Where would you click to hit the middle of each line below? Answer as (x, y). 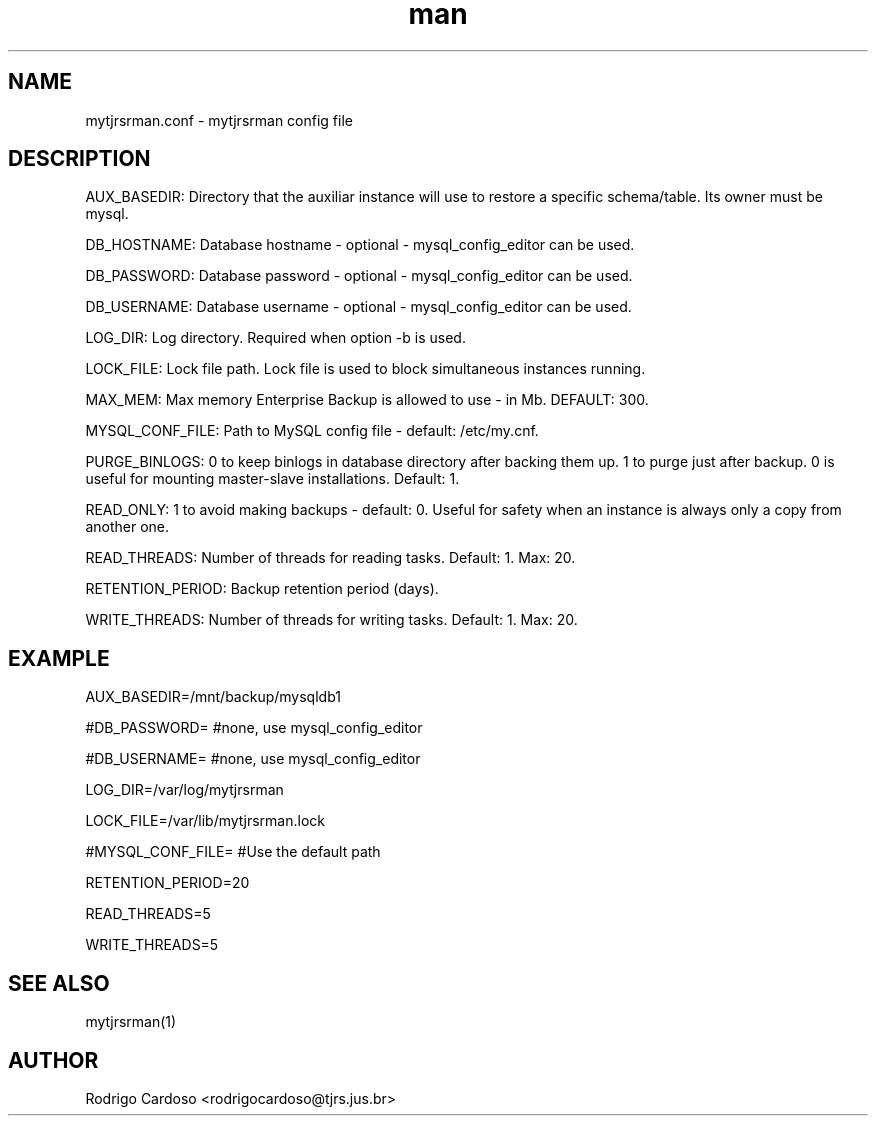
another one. (127, 527)
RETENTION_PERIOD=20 (167, 883)
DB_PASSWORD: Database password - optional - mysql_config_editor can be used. (359, 276)
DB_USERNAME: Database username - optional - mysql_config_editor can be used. (358, 307)
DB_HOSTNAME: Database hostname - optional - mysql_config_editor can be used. (360, 245)
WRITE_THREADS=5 (152, 945)
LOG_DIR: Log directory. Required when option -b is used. (275, 338)
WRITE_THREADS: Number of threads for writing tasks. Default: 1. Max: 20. (331, 620)
